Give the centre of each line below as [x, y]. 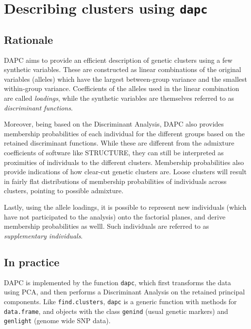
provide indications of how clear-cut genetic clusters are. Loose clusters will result [125, 172]
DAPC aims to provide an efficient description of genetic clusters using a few [118, 60]
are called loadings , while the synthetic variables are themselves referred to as [119, 98]
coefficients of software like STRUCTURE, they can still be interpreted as [114, 153]
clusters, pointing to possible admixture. [64, 191]
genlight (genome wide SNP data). [57, 320]
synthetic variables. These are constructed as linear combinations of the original [123, 69]
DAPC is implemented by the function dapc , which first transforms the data [117, 282]
